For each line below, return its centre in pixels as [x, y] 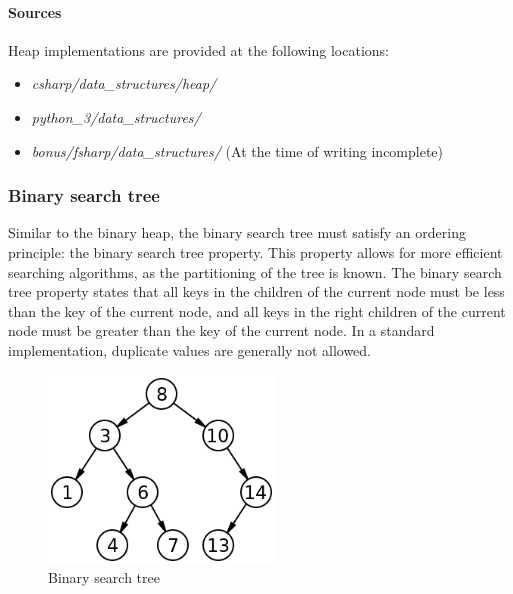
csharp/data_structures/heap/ [124, 83]
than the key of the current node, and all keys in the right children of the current [257, 310]
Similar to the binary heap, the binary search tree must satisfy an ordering [237, 232]
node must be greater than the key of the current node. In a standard [221, 330]
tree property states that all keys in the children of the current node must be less [256, 291]
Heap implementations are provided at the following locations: [198, 49]
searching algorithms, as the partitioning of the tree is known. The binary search [255, 271]
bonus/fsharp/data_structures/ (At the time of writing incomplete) [237, 150]
